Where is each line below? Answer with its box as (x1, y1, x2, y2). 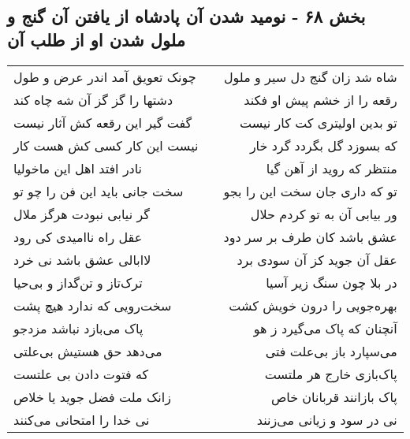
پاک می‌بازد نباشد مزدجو (13, 318, 143, 337)
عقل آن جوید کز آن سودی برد (237, 250, 397, 269)
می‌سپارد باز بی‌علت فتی (265, 341, 397, 360)
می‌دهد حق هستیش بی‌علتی (13, 341, 162, 360)
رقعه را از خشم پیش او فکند (244, 90, 397, 109)
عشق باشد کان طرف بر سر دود (223, 227, 397, 246)
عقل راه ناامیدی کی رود (13, 227, 143, 246)
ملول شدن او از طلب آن (7, 27, 186, 51)
